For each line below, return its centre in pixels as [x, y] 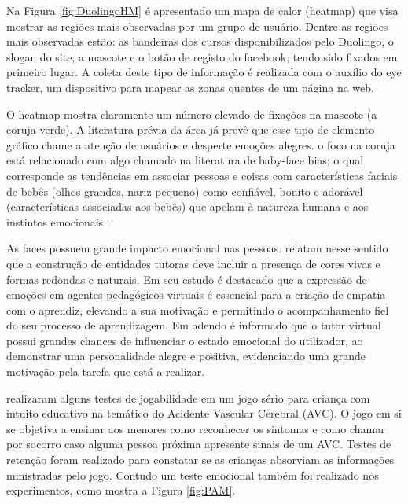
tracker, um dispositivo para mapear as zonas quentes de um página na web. [190, 87]
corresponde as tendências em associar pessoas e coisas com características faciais [202, 175]
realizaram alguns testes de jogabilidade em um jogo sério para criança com [188, 397]
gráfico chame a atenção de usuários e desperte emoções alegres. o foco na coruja [201, 144]
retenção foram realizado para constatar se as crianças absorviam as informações [200, 460]
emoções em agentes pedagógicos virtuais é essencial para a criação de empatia [196, 294]
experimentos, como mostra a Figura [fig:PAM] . [121, 490]
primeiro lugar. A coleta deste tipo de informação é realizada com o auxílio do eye [204, 72]
